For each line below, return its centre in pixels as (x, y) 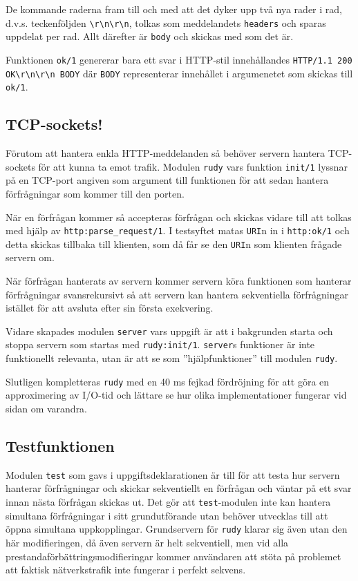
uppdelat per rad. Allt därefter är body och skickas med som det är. (150, 36)
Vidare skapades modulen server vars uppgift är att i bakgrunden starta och (169, 331)
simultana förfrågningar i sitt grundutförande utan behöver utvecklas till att (167, 515)
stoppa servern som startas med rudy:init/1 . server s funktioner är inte (160, 344)
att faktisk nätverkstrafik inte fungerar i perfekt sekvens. (126, 570)
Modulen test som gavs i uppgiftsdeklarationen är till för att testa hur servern (173, 474)
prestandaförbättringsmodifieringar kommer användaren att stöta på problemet (173, 556)
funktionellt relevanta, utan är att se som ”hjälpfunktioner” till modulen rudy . (172, 358)
